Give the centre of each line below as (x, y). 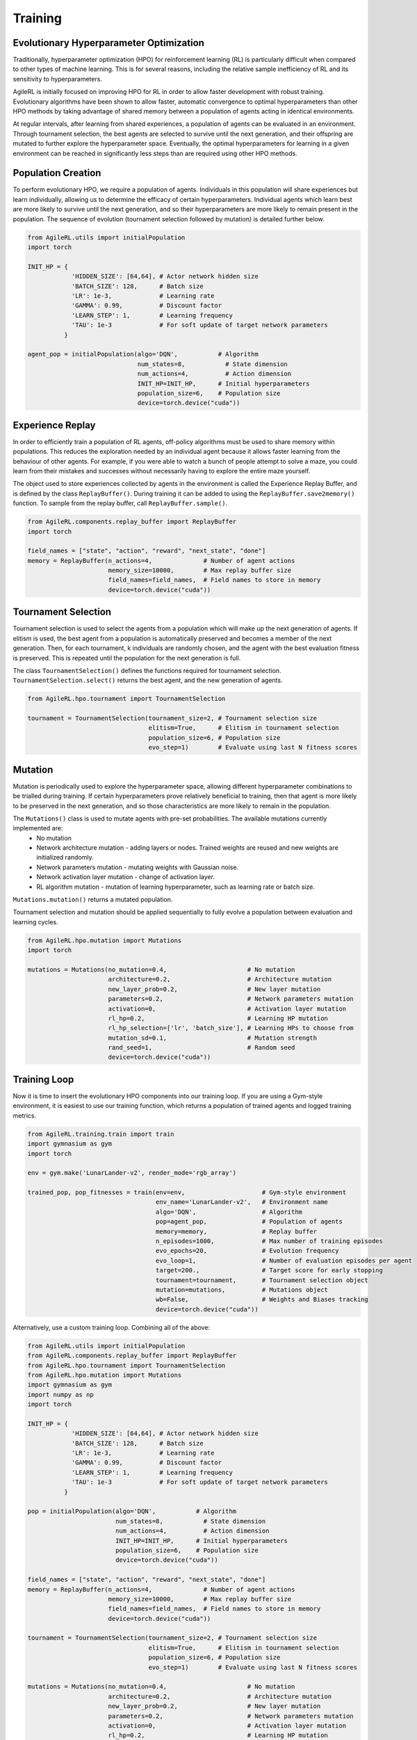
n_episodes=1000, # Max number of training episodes (269, 1241)
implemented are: (38, 828)
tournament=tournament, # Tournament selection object (262, 1280)
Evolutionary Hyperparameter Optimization (109, 43)
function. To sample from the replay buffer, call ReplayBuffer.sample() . (120, 503)
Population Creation (57, 173)
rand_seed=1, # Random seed (202, 1048)
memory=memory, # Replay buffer (236, 1231)
